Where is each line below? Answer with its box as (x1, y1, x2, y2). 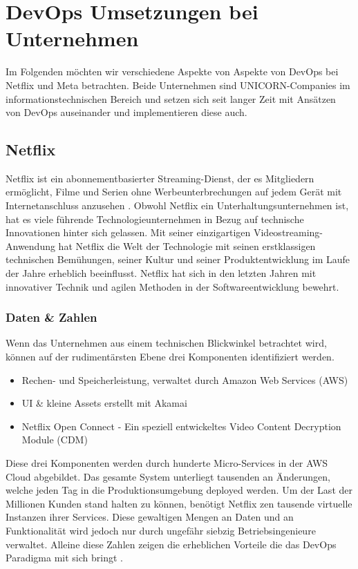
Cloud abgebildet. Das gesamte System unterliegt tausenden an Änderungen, (6, 469, 330, 483)
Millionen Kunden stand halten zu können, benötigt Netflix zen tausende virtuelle (6, 496, 352, 510)
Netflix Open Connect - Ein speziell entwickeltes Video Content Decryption (21, 418, 341, 433)
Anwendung (6, 238, 55, 253)
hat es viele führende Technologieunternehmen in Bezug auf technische (6, 211, 304, 226)
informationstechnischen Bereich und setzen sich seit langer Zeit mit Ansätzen (6, 91, 336, 106)
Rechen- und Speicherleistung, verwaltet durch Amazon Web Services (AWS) (21, 372, 348, 387)
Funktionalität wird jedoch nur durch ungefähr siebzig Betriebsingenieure (6, 523, 316, 537)
